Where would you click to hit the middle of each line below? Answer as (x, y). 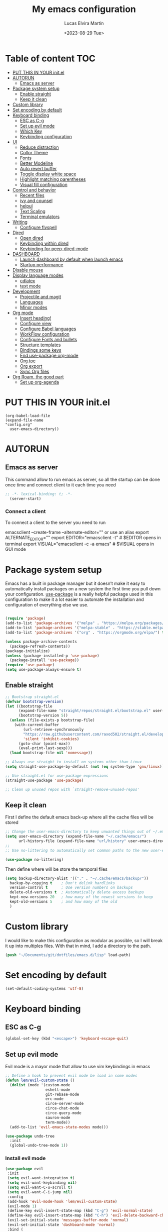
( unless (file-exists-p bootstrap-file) (52, 720)
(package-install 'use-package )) (44, 660)
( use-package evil (24, 1169)
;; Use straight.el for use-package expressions (57, 776)
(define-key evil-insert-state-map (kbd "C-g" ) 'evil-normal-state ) (80, 1211)
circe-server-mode (64, 1104)
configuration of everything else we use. (47, 605)
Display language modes (38, 275)
